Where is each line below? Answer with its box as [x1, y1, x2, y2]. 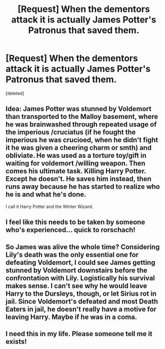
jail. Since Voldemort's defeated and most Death [5, 297, 158, 306]
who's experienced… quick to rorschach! [5, 226, 136, 234]
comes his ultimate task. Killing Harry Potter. [5, 167, 146, 175]
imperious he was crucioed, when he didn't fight [5, 136, 158, 144]
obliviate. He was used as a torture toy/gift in [5, 151, 147, 160]
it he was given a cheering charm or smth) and [5, 143, 152, 152]
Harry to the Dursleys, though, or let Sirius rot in [5, 289, 157, 298]
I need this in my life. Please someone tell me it [5, 330, 153, 338]
